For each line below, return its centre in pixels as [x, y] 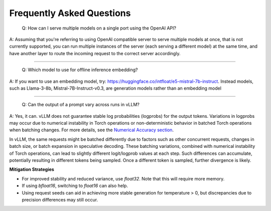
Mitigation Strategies [32, 169]
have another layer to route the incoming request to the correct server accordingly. [95, 53]
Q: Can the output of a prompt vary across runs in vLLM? [81, 105]
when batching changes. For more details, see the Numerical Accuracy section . [92, 130]
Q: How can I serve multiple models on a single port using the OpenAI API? [99, 28]
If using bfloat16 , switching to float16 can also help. [75, 186]
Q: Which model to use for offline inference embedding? [80, 70]
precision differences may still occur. [60, 199]
